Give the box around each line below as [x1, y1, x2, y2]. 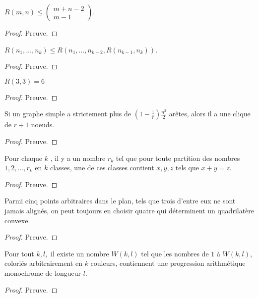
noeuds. [31, 119, 55, 130]
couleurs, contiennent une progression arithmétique [90, 258, 246, 268]
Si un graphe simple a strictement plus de [4, 108, 131, 119]
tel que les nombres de [141, 248, 209, 258]
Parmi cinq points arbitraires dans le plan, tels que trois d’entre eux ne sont [4, 196, 236, 206]
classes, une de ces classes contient [50, 162, 154, 173]
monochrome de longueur [4, 267, 81, 278]
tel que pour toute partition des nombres [116, 152, 240, 163]
